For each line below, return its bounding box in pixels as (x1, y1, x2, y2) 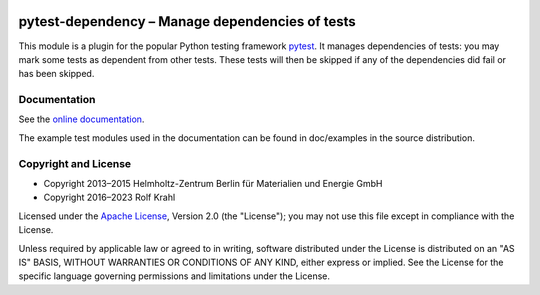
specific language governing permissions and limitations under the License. (18, 270, 330, 282)
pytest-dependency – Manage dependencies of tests (18, 13, 356, 30)
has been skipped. (18, 68, 95, 80)
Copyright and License (18, 156, 132, 170)
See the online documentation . (18, 113, 145, 125)
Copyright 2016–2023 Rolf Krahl (43, 191, 176, 204)
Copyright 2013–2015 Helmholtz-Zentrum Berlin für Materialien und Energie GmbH (43, 177, 383, 189)
